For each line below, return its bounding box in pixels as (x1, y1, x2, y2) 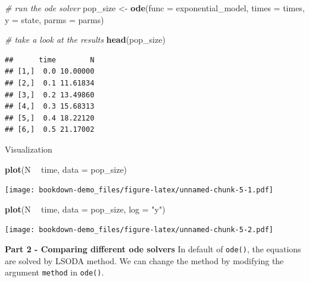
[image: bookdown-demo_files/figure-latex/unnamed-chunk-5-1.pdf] (5, 186, 274, 195)
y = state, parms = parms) (5, 13, 104, 26)
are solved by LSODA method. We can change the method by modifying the (5, 254, 284, 267)
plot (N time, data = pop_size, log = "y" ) (5, 202, 166, 215)
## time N (5, 55, 95, 64)
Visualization (5, 142, 52, 155)
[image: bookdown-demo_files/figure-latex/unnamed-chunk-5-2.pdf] (5, 226, 274, 235)
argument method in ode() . (5, 266, 104, 278)
